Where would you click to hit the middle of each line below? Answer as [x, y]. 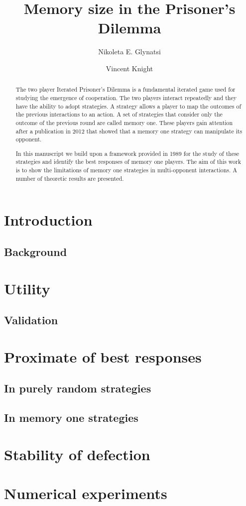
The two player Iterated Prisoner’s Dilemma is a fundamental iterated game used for [125, 89]
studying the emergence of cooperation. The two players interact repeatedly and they [126, 97]
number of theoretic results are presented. [70, 178]
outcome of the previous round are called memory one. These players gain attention [124, 122]
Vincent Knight [129, 68]
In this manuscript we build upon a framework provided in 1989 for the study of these [127, 153]
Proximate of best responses [103, 356]
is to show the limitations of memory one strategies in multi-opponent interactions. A [126, 170]
